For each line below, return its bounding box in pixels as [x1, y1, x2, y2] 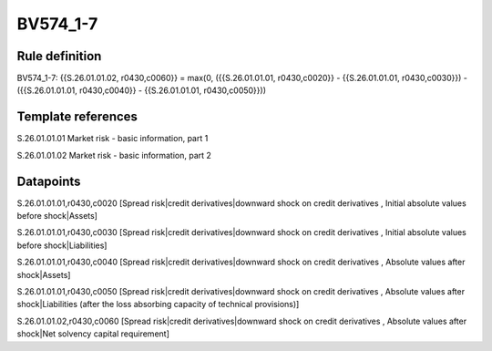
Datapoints [16, 173, 81, 189]
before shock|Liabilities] [16, 240, 108, 251]
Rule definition [16, 48, 102, 64]
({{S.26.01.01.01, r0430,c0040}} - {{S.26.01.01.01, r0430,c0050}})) [16, 85, 267, 96]
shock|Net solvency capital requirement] [16, 328, 170, 339]
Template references [16, 109, 138, 125]
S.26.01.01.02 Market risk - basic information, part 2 [16, 150, 211, 160]
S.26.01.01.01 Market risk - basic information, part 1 [16, 133, 209, 144]
